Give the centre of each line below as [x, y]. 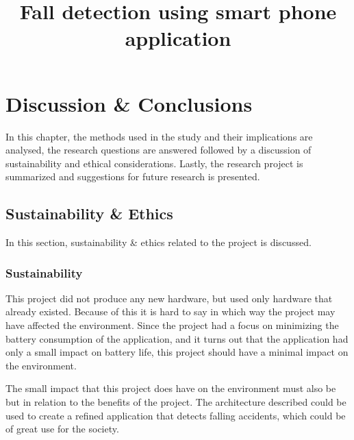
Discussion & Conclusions [129, 103]
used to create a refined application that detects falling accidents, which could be [176, 415]
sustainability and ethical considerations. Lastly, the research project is [154, 163]
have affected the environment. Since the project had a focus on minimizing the [172, 325]
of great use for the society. [62, 429]
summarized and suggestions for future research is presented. [133, 176]
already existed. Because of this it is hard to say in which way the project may [170, 311]
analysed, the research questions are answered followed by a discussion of [159, 150]
